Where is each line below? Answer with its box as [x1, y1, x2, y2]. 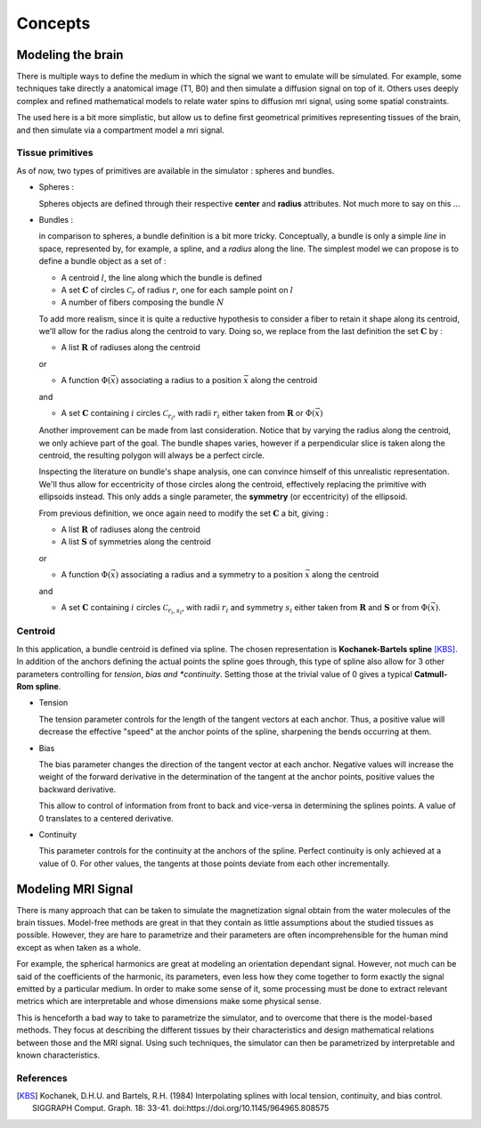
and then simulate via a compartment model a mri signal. [16, 125, 224, 135]
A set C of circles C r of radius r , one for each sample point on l [61, 284, 294, 298]
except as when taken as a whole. [16, 942, 142, 952]
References [16, 1072, 68, 1084]
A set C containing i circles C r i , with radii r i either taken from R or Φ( [61, 408, 315, 422]
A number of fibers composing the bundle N [61, 297, 224, 307]
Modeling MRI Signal [16, 881, 134, 896]
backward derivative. [38, 784, 117, 795]
